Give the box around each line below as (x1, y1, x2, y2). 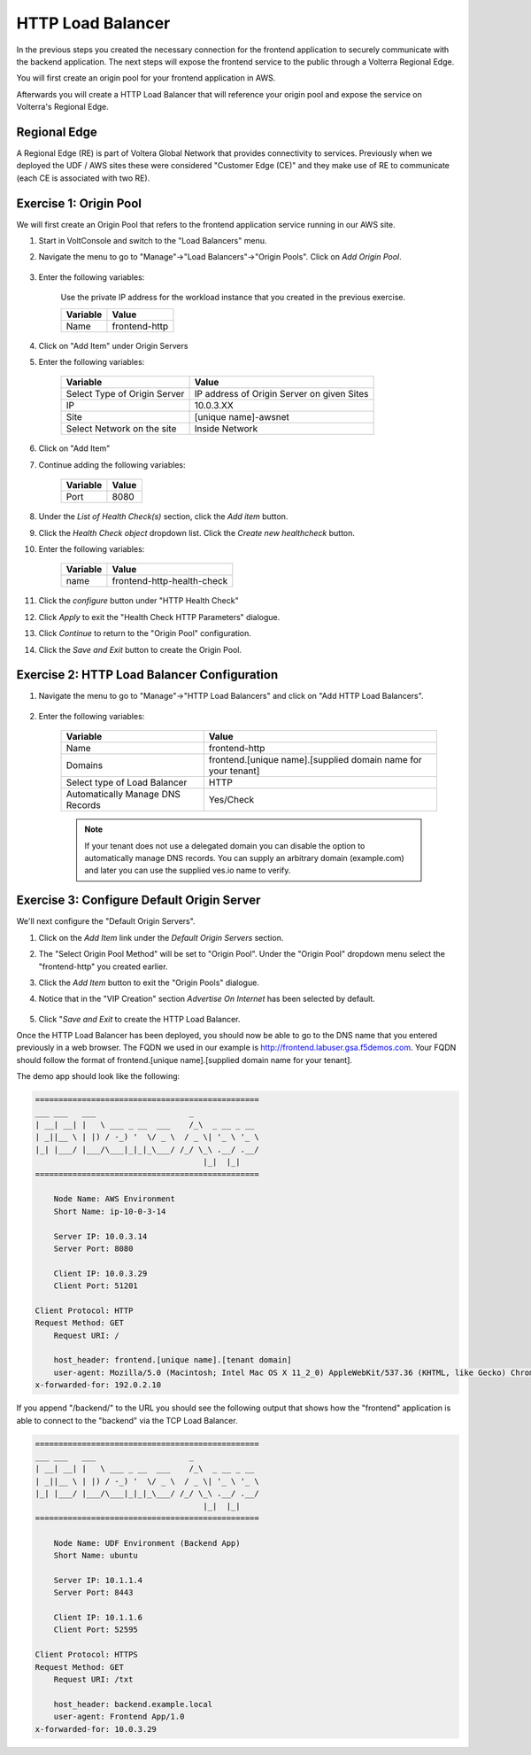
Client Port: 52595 (53, 1625, 139, 1635)
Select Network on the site (65, 423, 177, 435)
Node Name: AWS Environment (53, 1194, 176, 1204)
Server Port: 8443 (53, 1588, 134, 1598)
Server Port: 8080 (53, 1243, 134, 1254)
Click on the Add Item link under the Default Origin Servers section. (38, 932, 284, 943)
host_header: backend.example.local (53, 1699, 212, 1709)
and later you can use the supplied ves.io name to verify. (84, 865, 291, 876)
